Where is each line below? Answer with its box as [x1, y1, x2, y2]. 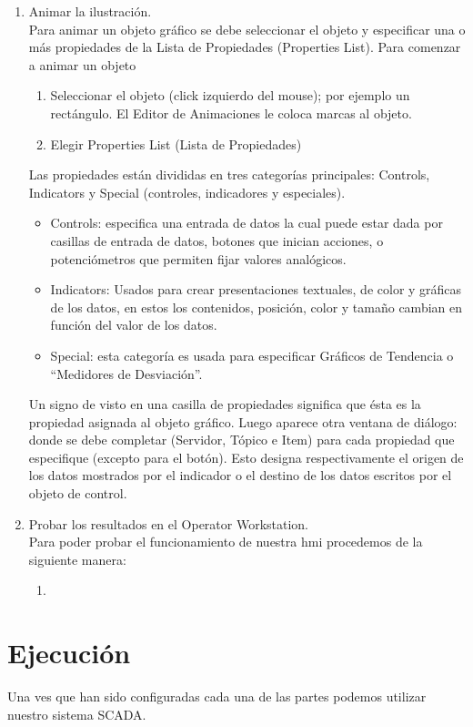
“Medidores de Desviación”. [50, 363, 203, 383]
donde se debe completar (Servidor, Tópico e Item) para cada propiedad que [28, 430, 455, 449]
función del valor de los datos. [50, 315, 217, 334]
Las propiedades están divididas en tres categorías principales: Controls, [28, 165, 430, 184]
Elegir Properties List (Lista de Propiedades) [50, 134, 302, 153]
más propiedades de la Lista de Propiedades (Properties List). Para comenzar [28, 37, 461, 56]
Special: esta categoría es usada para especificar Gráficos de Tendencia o [50, 345, 454, 364]
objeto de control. [28, 484, 127, 503]
